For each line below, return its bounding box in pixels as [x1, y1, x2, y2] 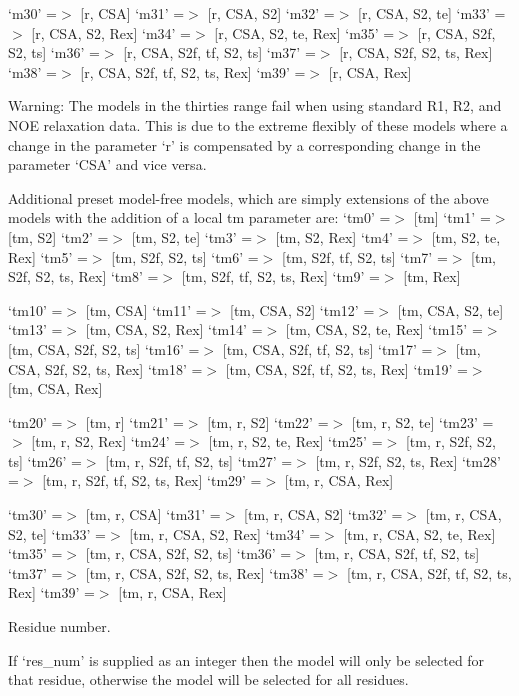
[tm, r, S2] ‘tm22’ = [207, 411, 329, 432]
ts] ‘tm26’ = [8, 450, 82, 471]
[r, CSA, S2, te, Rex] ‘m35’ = [214, 22, 395, 43]
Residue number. [8, 616, 111, 637]
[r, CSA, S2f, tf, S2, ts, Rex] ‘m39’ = [80, 61, 306, 82]
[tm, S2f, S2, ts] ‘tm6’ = [111, 246, 259, 267]
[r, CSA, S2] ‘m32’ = [207, 3, 335, 23]
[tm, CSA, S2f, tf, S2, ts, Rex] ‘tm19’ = [225, 358, 468, 379]
